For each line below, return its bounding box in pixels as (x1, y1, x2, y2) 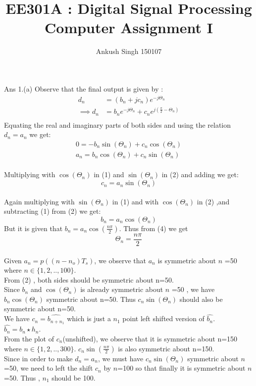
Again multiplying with (4, 196, 75, 206)
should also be (179, 293, 223, 304)
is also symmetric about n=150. (118, 343, 214, 353)
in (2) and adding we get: (161, 169, 239, 180)
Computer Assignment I (45, 17, 213, 38)
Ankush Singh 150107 (96, 46, 162, 56)
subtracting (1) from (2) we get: (4, 206, 101, 216)
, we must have (98, 353, 144, 363)
